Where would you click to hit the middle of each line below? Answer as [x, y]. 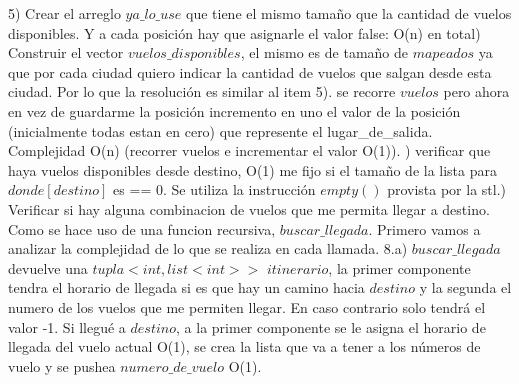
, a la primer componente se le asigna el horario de [331, 326]
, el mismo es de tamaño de [324, 52]
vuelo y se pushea [62, 365]
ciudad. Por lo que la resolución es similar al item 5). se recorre [202, 91]
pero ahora [476, 91]
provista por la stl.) [447, 189]
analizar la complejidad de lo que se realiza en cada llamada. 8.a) [208, 248]
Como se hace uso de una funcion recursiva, [142, 228]
